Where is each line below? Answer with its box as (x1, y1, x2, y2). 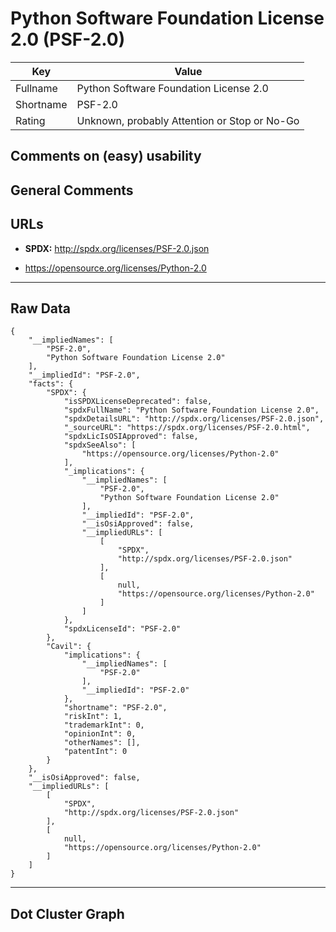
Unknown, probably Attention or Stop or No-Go (76, 113, 300, 127)
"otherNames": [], (63, 738, 141, 748)
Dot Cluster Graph (10, 905, 125, 922)
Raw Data (10, 300, 72, 317)
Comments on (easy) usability (10, 148, 202, 165)
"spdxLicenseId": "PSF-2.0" (63, 624, 182, 634)
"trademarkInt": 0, (63, 720, 145, 731)
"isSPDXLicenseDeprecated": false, (63, 397, 213, 407)
